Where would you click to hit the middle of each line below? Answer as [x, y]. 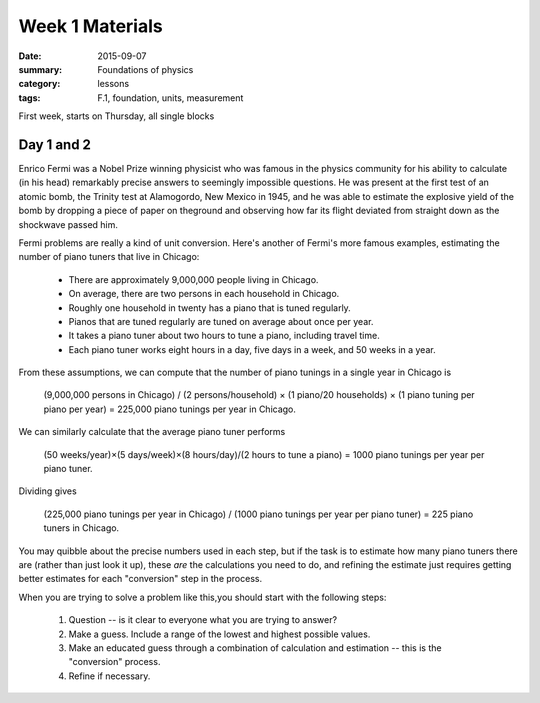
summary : [40, 69]
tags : [29, 97]
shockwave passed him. [68, 224]
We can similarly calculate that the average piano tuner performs [152, 432]
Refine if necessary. [109, 676]
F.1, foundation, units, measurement [170, 97]
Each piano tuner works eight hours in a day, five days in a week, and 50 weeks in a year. [252, 349]
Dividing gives [47, 491]
